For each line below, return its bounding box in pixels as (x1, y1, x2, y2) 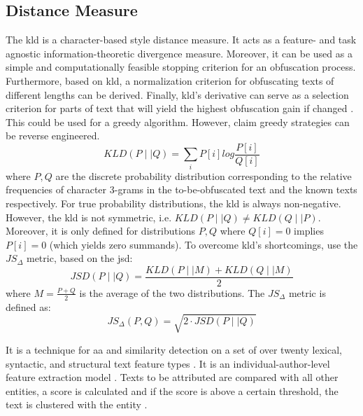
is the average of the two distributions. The (79, 285, 265, 300)
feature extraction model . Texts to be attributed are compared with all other (6, 370, 339, 384)
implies (294, 223, 324, 238)
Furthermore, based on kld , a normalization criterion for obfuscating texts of (6, 73, 334, 88)
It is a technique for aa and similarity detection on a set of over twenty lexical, (6, 342, 342, 356)
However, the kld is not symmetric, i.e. (6, 209, 172, 224)
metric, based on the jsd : (26, 251, 133, 265)
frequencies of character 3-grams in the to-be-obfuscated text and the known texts (6, 182, 357, 197)
